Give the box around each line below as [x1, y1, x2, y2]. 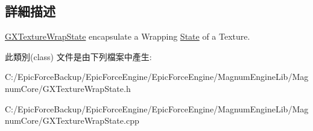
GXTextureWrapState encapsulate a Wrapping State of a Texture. [5, 30, 250, 43]
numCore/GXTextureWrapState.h [5, 82, 131, 94]
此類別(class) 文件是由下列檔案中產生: [5, 50, 152, 62]
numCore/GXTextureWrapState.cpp [5, 114, 139, 127]
